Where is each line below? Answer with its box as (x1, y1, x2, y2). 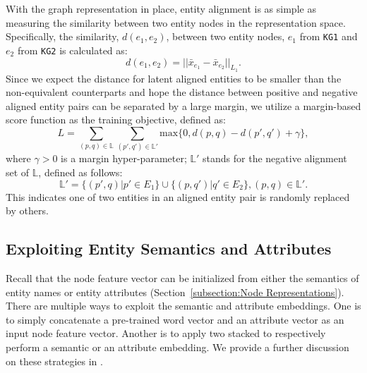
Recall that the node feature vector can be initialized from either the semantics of (6, 270, 359, 285)
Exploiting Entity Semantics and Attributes (6, 238, 332, 259)
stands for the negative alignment (203, 151, 347, 166)
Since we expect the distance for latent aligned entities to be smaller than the (6, 71, 342, 85)
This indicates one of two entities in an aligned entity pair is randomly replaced (6, 189, 350, 204)
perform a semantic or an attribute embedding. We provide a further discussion (6, 339, 349, 354)
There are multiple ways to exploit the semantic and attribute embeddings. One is (6, 298, 361, 313)
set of (6, 165, 30, 179)
